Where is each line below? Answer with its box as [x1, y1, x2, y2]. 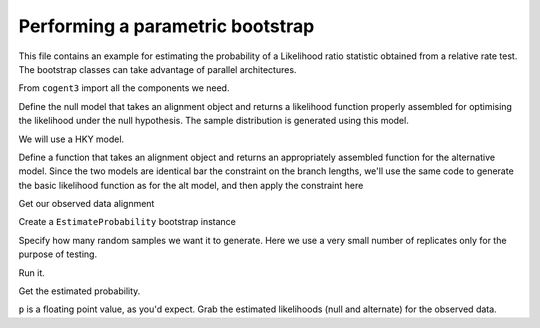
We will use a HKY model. [18, 133, 125, 145]
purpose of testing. [18, 248, 98, 260]
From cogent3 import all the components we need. [18, 82, 230, 94]
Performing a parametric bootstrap [18, 15, 315, 37]
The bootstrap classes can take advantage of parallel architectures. [18, 63, 297, 75]
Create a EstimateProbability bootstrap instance [18, 216, 237, 228]
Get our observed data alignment [18, 198, 155, 210]
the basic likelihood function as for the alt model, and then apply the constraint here [18, 179, 364, 191]
